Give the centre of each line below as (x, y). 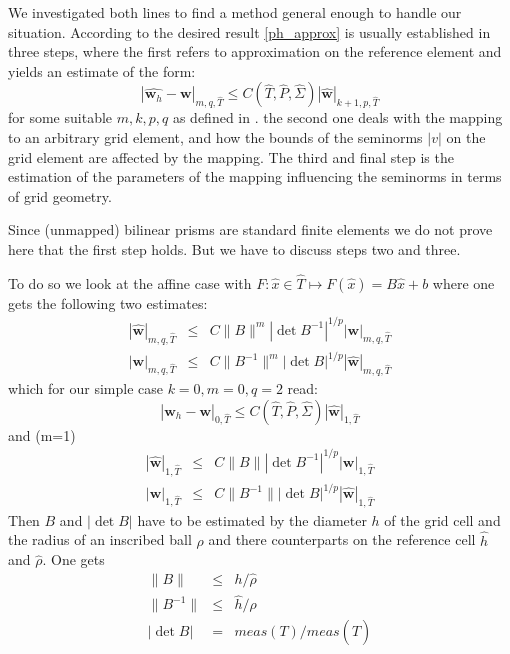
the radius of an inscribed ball (100, 539)
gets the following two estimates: (108, 302)
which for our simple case (85, 388)
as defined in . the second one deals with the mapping (337, 117)
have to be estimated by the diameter (252, 519)
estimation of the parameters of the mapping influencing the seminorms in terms (255, 176)
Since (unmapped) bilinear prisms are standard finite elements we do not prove (250, 229)
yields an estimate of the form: (102, 70)
